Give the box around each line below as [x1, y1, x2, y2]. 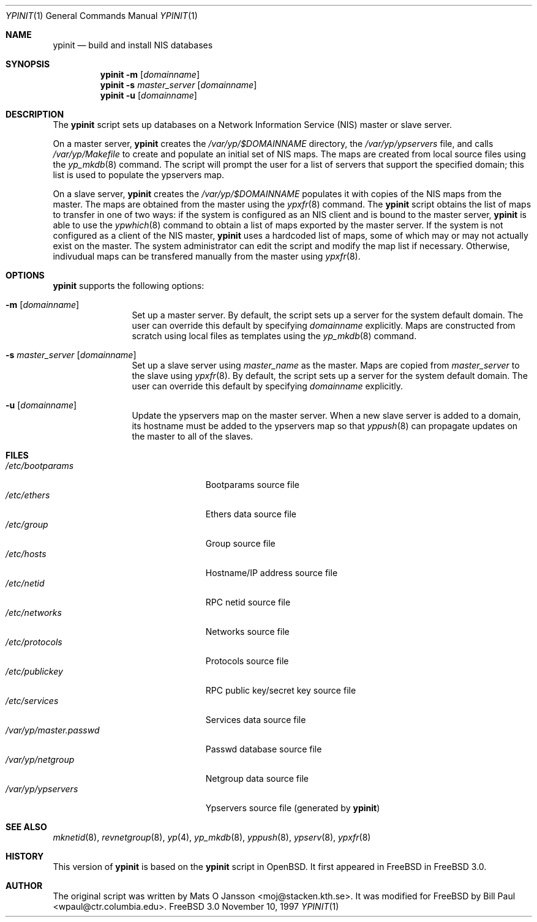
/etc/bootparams [6, 460, 74, 471]
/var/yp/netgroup [6, 754, 75, 765]
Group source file [205, 538, 276, 549]
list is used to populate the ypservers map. [53, 170, 225, 180]
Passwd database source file [205, 744, 322, 754]
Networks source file [205, 626, 290, 637]
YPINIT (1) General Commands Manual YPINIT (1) [6, 10, 198, 21]
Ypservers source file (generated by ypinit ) [205, 803, 380, 813]
